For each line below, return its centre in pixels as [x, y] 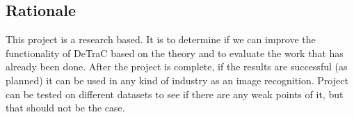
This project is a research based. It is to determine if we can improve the [161, 39]
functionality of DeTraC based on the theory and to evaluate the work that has [175, 53]
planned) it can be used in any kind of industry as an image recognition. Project [177, 80]
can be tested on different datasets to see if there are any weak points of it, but [175, 94]
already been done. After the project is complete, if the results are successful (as [177, 67]
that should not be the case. [65, 108]
